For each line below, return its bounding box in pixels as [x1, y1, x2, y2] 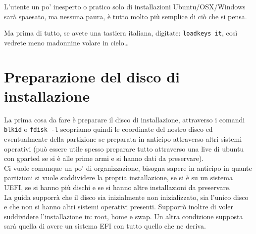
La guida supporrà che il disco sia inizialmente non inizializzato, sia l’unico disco [4, 192, 249, 202]
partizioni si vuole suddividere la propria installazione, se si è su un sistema [4, 172, 233, 183]
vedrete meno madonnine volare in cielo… [4, 37, 129, 47]
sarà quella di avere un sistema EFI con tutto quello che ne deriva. [4, 221, 206, 231]
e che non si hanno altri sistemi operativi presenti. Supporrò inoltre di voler [4, 201, 234, 212]
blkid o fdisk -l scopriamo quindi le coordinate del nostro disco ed [4, 124, 213, 134]
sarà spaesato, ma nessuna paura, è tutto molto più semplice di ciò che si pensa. [4, 11, 247, 21]
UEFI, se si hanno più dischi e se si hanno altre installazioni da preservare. [4, 182, 231, 192]
